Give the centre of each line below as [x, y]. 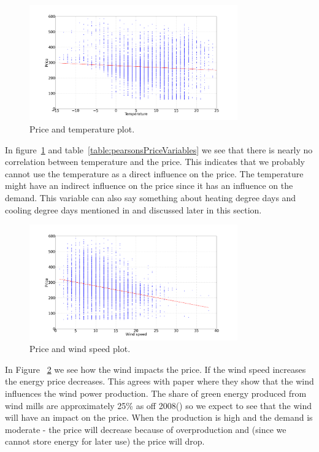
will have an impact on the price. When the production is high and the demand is [159, 417]
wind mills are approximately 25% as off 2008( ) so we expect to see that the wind [159, 405]
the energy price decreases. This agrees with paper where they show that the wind [159, 381]
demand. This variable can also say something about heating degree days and [151, 198]
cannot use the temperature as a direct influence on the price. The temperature [154, 173]
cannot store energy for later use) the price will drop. [105, 441]
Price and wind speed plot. [80, 349]
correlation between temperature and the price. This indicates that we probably [155, 162]
